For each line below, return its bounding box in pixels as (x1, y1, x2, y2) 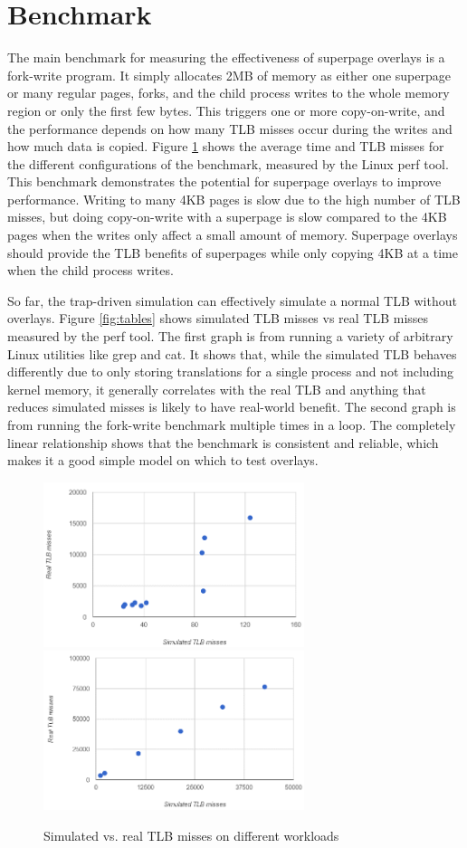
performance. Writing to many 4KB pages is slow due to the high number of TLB (7, 189, 461, 208)
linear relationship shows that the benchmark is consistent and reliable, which (7, 433, 439, 452)
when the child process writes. (7, 261, 174, 280)
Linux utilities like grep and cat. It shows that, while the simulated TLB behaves (7, 344, 457, 363)
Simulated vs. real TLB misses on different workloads (43, 825, 339, 844)
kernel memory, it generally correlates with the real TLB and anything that (7, 379, 426, 398)
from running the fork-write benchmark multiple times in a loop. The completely (7, 415, 456, 434)
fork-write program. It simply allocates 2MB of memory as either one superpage (7, 65, 451, 84)
